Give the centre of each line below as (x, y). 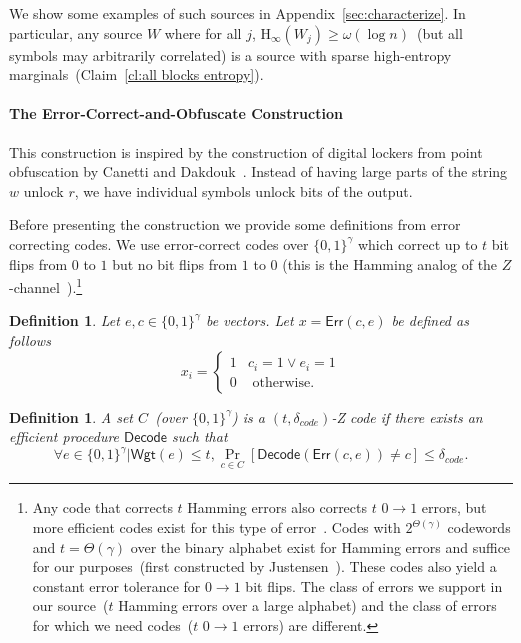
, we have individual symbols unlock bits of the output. (243, 190)
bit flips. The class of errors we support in (374, 585)
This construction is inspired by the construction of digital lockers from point (246, 151)
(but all (439, 32)
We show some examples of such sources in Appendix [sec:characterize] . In (237, 13)
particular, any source (76, 32)
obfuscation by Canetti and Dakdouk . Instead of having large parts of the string (258, 171)
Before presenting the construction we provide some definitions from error (235, 224)
